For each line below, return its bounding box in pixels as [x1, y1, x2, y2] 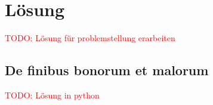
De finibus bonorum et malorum [5, 61, 209, 79]
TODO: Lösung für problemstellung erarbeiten [5, 32, 175, 44]
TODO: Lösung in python [5, 88, 100, 101]
